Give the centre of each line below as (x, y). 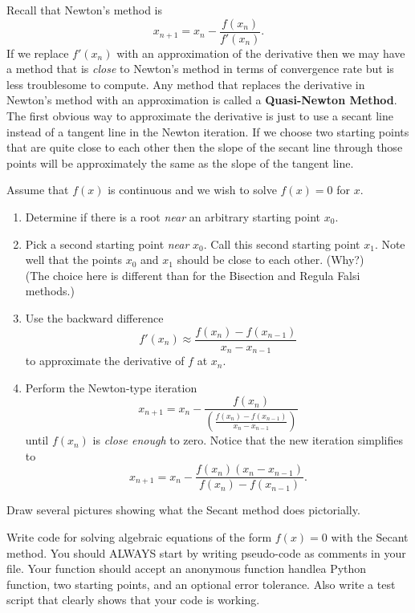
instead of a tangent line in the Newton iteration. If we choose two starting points (208, 131)
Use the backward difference (94, 317)
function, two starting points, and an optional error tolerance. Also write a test (201, 584)
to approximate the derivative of (105, 361)
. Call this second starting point (282, 244)
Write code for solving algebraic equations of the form (139, 537)
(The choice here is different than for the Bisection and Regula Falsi (193, 275)
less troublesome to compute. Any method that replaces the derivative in (186, 84)
